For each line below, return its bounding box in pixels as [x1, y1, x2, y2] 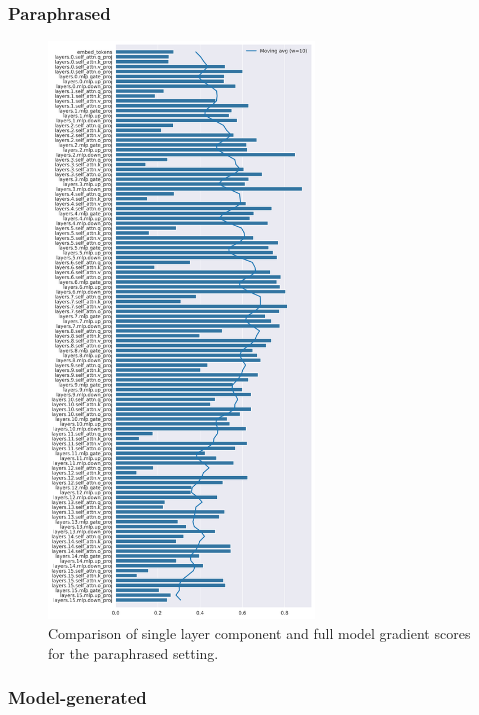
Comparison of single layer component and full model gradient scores [48, 623, 471, 644]
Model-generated [8, 685, 147, 710]
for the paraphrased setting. [48, 642, 219, 663]
